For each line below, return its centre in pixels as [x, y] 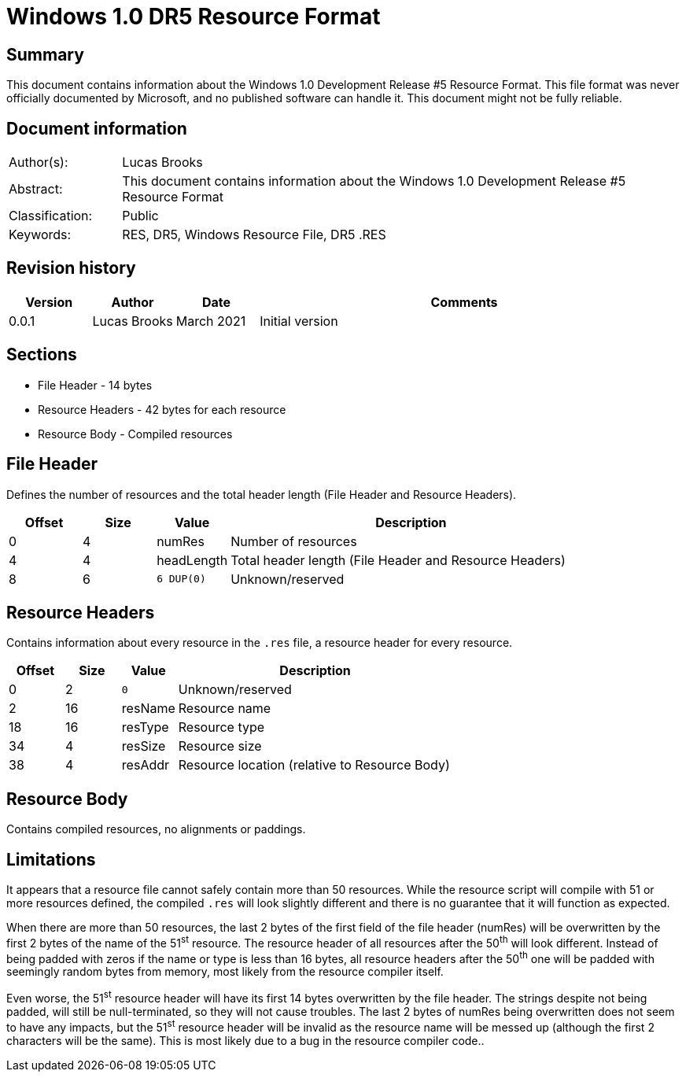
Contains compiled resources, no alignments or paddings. [156, 829]
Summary [45, 54]
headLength [192, 560]
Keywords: [40, 235]
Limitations [51, 859]
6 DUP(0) [181, 579]
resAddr [146, 765]
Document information [97, 128]
